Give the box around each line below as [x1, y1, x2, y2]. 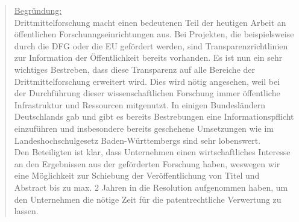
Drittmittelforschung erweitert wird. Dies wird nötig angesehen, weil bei [14, 75, 280, 87]
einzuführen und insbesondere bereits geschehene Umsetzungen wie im [14, 122, 274, 134]
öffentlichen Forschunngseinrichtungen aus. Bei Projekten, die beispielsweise [14, 28, 294, 40]
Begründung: [14, 4, 62, 16]
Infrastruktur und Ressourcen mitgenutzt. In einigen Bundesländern [14, 98, 266, 111]
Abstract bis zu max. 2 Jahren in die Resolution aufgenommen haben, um [14, 180, 288, 193]
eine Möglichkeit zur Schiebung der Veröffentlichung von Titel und [14, 169, 260, 182]
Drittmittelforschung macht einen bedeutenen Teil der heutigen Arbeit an [14, 16, 286, 28]
